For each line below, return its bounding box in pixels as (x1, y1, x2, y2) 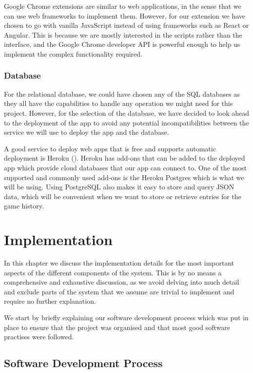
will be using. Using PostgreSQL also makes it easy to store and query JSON (4, 182, 234, 192)
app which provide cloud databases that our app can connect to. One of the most (4, 162, 247, 172)
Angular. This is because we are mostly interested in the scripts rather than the (4, 29, 242, 40)
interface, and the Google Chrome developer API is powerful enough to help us (4, 39, 240, 49)
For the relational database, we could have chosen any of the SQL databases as (4, 88, 240, 99)
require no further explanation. (4, 296, 96, 306)
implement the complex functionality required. (4, 48, 142, 59)
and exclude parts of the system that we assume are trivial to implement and (4, 286, 234, 296)
